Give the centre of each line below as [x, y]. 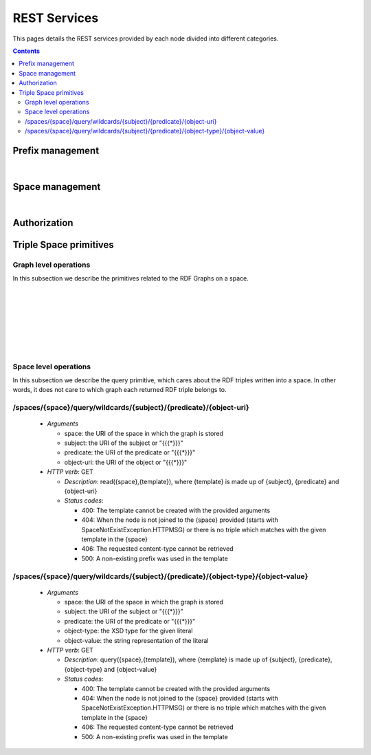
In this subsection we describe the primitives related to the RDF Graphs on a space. [131, 278]
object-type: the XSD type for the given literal [128, 631]
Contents [26, 51]
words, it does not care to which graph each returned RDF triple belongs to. [120, 390]
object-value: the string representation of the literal [136, 640]
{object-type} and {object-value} [111, 669]
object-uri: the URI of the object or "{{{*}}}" [126, 462]
